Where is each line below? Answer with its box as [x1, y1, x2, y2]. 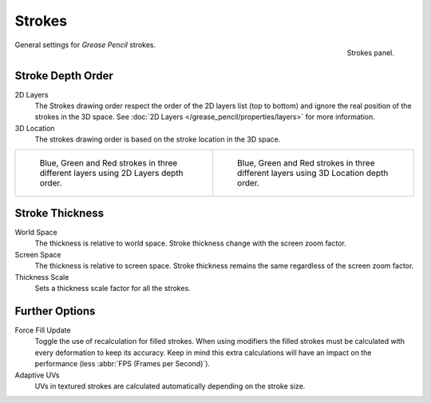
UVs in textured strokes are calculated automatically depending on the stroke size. [34, 381, 306, 391]
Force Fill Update [14, 325, 71, 335]
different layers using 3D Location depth [236, 167, 389, 178]
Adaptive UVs [14, 370, 60, 380]
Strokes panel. [346, 48, 394, 58]
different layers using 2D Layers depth [39, 167, 184, 178]
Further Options [14, 304, 96, 317]
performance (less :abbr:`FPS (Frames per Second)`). [34, 359, 211, 369]
